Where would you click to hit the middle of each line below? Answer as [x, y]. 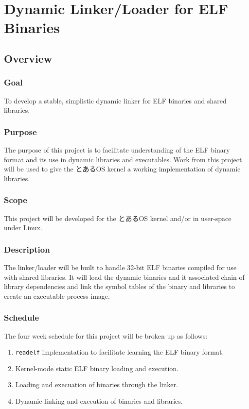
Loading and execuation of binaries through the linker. [97, 384]
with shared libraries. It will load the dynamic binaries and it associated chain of [124, 277]
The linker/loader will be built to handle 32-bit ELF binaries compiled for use [120, 267]
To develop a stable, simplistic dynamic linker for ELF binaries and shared [115, 100]
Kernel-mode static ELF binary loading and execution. [97, 368]
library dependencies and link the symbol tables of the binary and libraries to [120, 286]
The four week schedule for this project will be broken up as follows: [106, 335]
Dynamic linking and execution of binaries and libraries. [99, 401]
